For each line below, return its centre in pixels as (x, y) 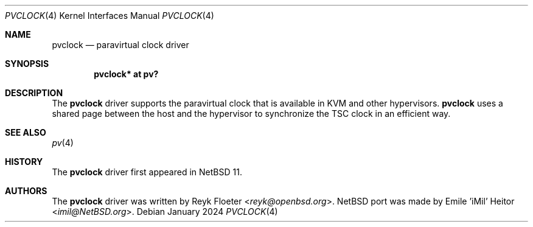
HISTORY (24, 162)
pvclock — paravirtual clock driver (120, 45)
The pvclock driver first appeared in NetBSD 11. (147, 172)
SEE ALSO (26, 132)
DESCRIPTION (34, 93)
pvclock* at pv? (126, 74)
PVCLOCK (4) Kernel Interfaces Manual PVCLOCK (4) (110, 16)
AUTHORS (26, 191)
